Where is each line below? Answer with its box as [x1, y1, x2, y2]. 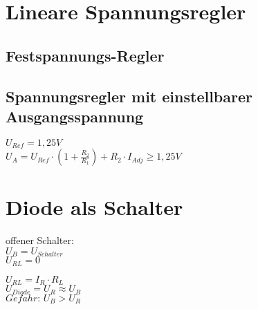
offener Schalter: [6, 233, 74, 247]
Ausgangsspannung [6, 105, 144, 127]
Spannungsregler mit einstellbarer [6, 85, 252, 106]
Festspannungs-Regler [6, 44, 165, 66]
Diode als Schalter [6, 193, 183, 221]
